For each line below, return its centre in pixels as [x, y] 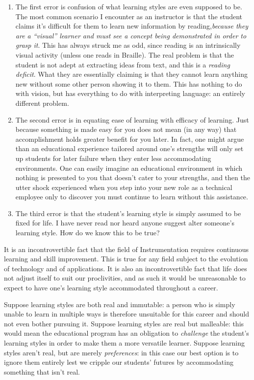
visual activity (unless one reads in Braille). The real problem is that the [125, 54]
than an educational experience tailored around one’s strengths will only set [129, 148]
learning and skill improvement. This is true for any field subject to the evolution [126, 259]
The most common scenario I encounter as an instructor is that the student [129, 16]
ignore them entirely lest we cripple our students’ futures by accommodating [119, 362]
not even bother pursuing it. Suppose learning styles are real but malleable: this [124, 323]
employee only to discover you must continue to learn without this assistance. [132, 197]
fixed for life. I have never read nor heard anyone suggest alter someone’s [125, 223]
